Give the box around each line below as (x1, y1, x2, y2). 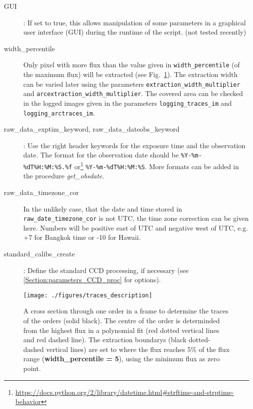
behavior (15, 396, 41, 407)
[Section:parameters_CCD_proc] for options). (23, 274, 161, 285)
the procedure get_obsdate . (23, 171, 104, 181)
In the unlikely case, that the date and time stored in (23, 203, 182, 214)
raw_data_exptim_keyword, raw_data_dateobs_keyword (4, 124, 180, 134)
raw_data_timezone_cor (4, 187, 79, 197)
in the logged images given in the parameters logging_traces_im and (23, 97, 232, 108)
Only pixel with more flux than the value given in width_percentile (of (23, 59, 240, 70)
